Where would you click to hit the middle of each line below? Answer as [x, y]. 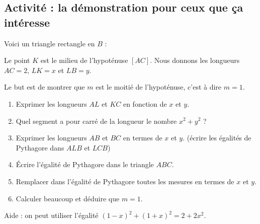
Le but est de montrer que [45, 87]
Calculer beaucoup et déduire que [68, 198]
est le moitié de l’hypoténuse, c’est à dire [159, 87]
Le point [17, 60]
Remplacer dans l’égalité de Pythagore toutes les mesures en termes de [125, 181]
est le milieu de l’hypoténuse [84, 60]
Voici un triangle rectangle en [50, 43]
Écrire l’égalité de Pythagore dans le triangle [85, 164]
